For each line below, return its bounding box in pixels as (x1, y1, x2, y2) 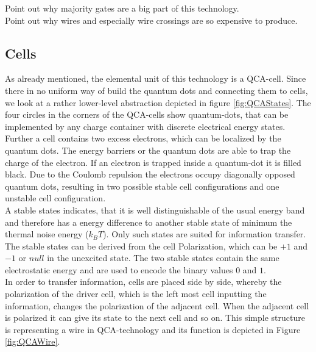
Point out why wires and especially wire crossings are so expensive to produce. (5, 13, 298, 26)
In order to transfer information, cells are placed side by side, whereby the (5, 275, 282, 288)
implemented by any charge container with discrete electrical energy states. (5, 120, 286, 132)
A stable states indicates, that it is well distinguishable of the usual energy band (5, 203, 305, 216)
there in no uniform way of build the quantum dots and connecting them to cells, (5, 84, 308, 96)
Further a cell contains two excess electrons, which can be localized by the (5, 132, 281, 145)
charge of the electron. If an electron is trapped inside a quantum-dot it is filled (5, 156, 301, 168)
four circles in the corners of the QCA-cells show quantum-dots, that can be (5, 108, 289, 121)
